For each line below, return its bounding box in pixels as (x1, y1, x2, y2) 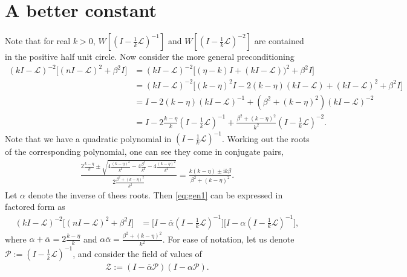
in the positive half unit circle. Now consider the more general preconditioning (5, 50, 295, 63)
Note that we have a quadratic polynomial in (5, 132, 172, 145)
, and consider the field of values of (73, 247, 202, 259)
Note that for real (5, 34, 71, 47)
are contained (254, 34, 304, 47)
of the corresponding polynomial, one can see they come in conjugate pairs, (5, 145, 284, 158)
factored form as (5, 200, 65, 213)
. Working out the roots (222, 132, 310, 145)
